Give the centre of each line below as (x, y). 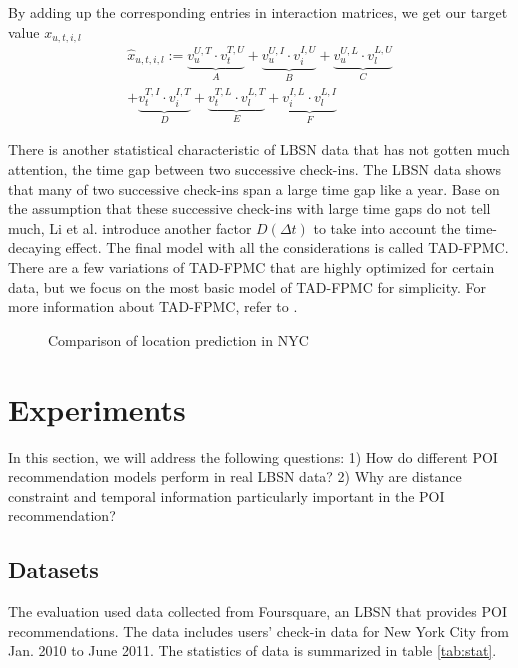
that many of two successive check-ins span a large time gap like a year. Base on (254, 188)
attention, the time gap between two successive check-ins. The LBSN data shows (255, 169)
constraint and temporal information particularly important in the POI (226, 495)
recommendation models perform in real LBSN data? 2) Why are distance (235, 476)
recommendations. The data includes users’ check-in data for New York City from (258, 630)
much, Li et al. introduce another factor (130, 227)
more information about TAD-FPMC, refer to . (153, 306)
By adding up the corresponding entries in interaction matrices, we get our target (258, 12)
